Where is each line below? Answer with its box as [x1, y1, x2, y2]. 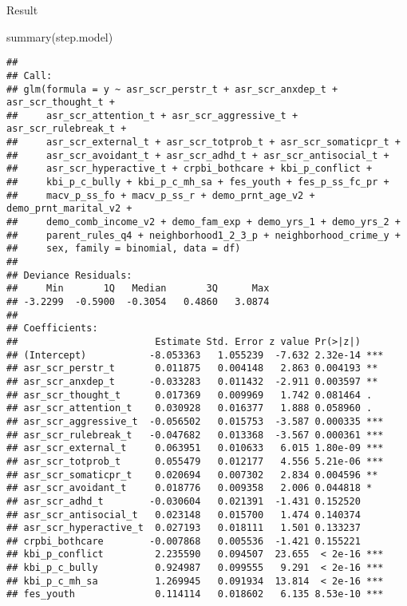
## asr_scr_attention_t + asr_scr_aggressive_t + [6, 109, 298, 121]
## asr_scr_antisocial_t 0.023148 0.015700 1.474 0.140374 [6, 509, 361, 521]
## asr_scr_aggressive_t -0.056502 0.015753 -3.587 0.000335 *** [6, 415, 384, 427]
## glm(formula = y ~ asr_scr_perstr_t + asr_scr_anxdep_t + [6, 83, 338, 95]
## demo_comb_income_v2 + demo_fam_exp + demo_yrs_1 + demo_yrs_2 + [6, 216, 401, 228]
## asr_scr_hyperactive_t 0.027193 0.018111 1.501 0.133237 [6, 522, 361, 534]
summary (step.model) [6, 28, 113, 45]
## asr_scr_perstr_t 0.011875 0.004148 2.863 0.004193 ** [6, 362, 378, 374]
